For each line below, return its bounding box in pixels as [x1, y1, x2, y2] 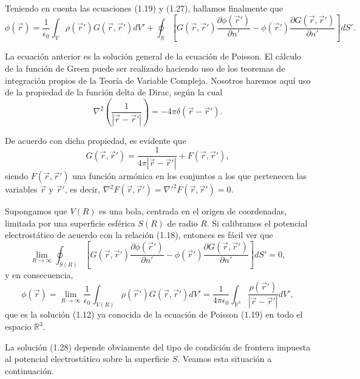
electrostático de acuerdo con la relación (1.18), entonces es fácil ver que [5, 228, 273, 241]
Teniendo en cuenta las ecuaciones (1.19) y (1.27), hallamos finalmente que [5, 2, 283, 14]
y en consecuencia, [5, 268, 73, 281]
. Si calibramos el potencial [206, 216, 308, 229]
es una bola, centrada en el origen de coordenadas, [99, 205, 287, 217]
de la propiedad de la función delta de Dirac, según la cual [5, 86, 223, 98]
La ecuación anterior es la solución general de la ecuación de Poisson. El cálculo [5, 50, 301, 63]
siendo [5, 169, 29, 182]
